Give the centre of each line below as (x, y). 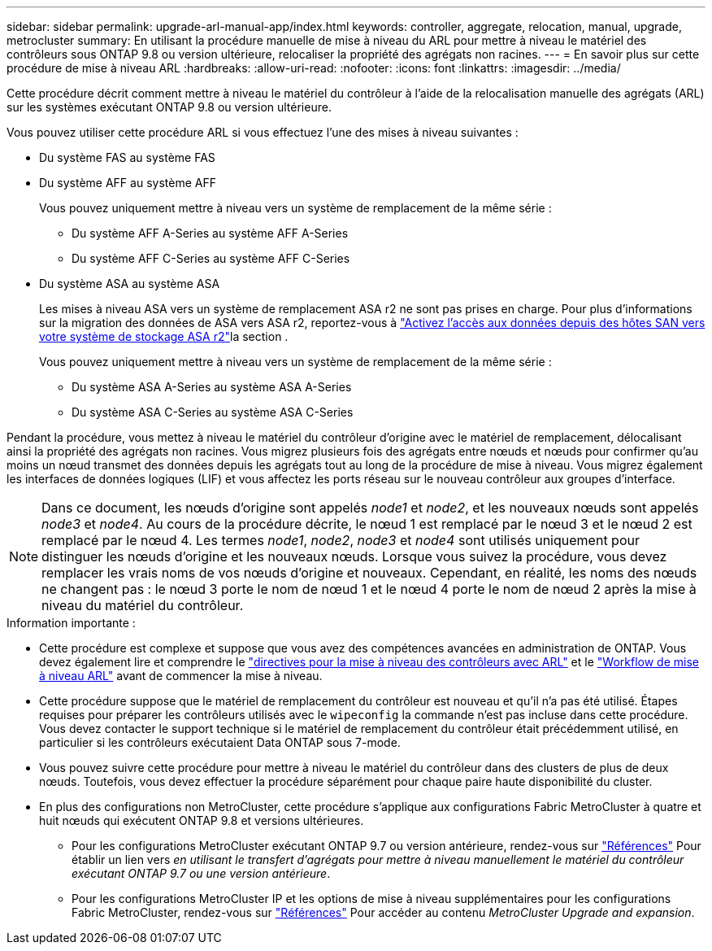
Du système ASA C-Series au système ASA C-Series (213, 412)
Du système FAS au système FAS (127, 157)
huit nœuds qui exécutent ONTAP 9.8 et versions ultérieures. (202, 820)
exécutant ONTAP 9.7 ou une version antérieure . (201, 873)
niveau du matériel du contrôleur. (143, 605)
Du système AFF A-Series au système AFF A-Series (210, 233)
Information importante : (71, 623)
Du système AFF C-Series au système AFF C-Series (211, 258)
